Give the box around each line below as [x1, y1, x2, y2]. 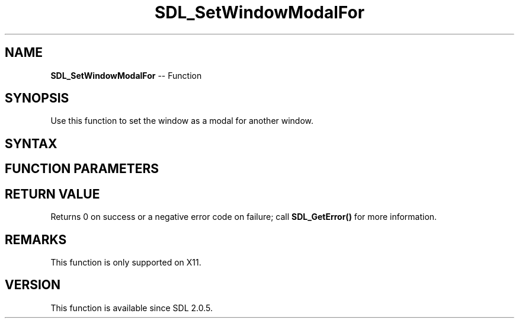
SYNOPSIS [5, 91, 69, 106]
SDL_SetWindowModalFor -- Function [50, 70, 202, 81]
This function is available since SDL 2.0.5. [50, 302, 213, 313]
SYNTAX [5, 136, 57, 151]
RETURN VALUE [5, 186, 100, 202]
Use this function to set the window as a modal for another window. [50, 116, 314, 126]
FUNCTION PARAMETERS [5, 161, 159, 177]
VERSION [5, 277, 61, 293]
